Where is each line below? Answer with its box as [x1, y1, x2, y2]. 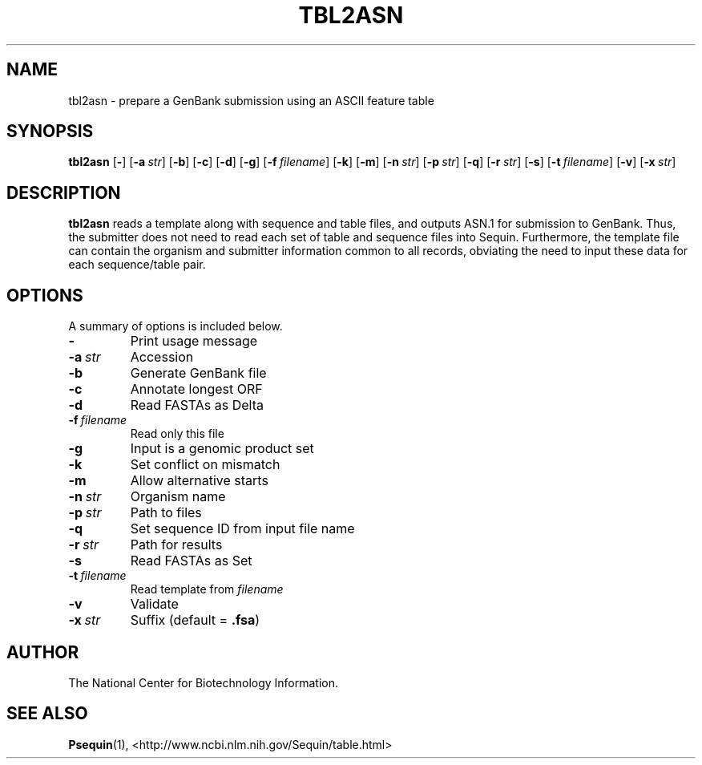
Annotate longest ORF [130, 381, 263, 398]
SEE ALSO [6, 703, 88, 724]
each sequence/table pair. [68, 257, 206, 272]
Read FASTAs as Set [130, 552, 252, 569]
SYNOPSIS [6, 121, 94, 142]
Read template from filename [130, 582, 284, 597]
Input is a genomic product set [130, 440, 314, 457]
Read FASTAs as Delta [130, 397, 264, 414]
